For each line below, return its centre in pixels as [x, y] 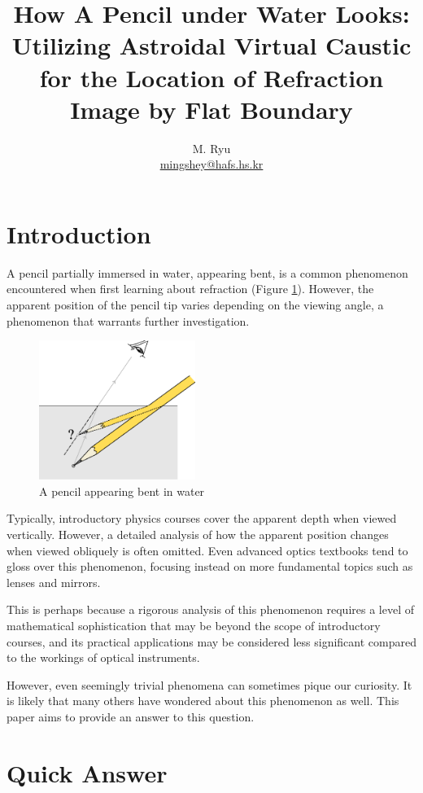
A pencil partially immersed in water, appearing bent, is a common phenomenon [207, 272]
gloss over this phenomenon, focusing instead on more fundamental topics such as [210, 566]
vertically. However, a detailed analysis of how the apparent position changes [198, 535]
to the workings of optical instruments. [103, 657]
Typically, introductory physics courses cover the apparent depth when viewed [202, 518]
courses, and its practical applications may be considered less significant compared [211, 641]
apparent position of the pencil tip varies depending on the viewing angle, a [195, 304]
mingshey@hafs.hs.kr [211, 164]
